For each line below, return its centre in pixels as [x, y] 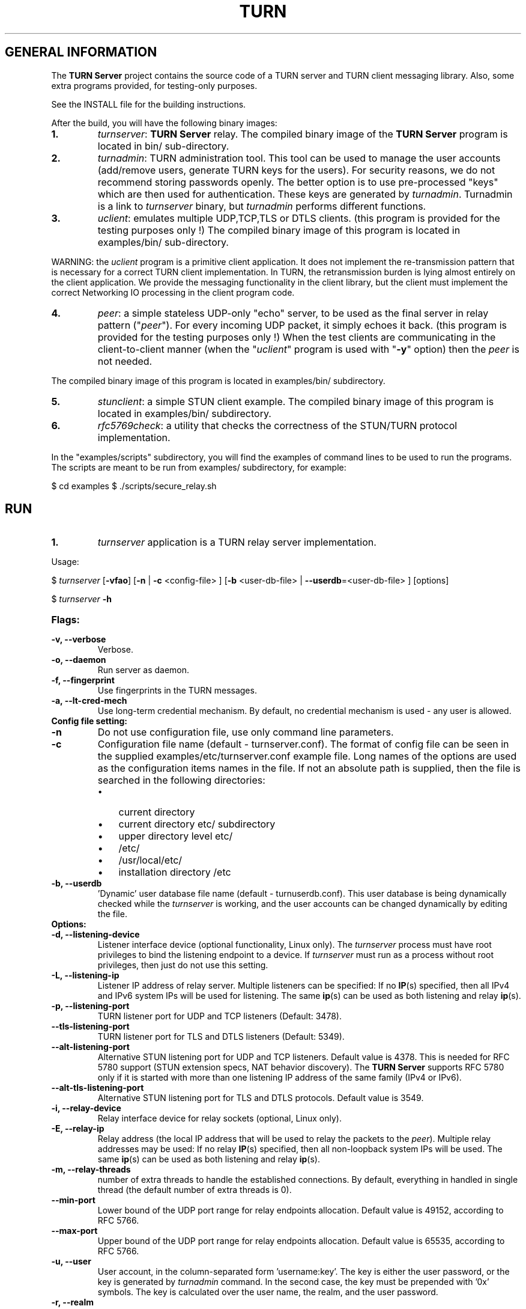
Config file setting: [89, 721]
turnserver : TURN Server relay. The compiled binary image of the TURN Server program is [303, 134]
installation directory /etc [175, 872]
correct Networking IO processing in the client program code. [173, 292]
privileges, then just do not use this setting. [183, 965]
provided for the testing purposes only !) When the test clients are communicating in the [297, 337]
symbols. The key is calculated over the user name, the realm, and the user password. [268, 1292]
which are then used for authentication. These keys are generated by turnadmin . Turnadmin [305, 194]
